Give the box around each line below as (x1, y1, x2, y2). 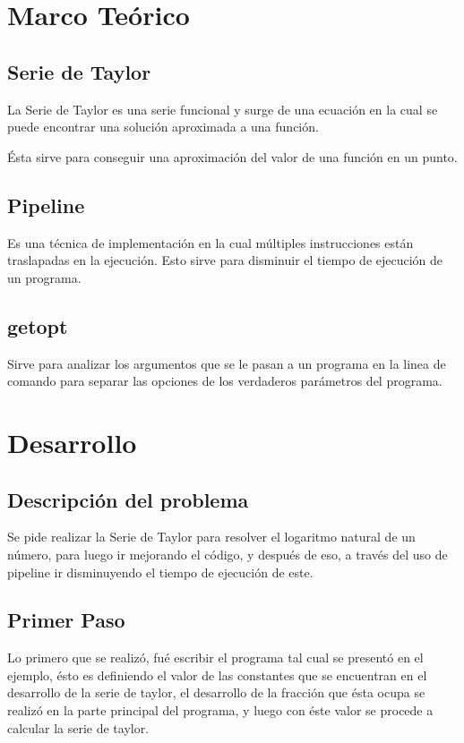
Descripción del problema (7, 485, 249, 513)
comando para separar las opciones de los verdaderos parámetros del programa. (7, 371, 443, 390)
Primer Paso (7, 606, 125, 634)
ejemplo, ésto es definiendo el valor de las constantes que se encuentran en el (7, 665, 427, 684)
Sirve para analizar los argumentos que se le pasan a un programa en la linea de (7, 354, 446, 372)
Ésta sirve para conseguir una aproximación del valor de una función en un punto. (7, 147, 458, 166)
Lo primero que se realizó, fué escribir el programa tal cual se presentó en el (7, 648, 424, 667)
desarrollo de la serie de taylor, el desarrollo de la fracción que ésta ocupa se (7, 683, 425, 702)
